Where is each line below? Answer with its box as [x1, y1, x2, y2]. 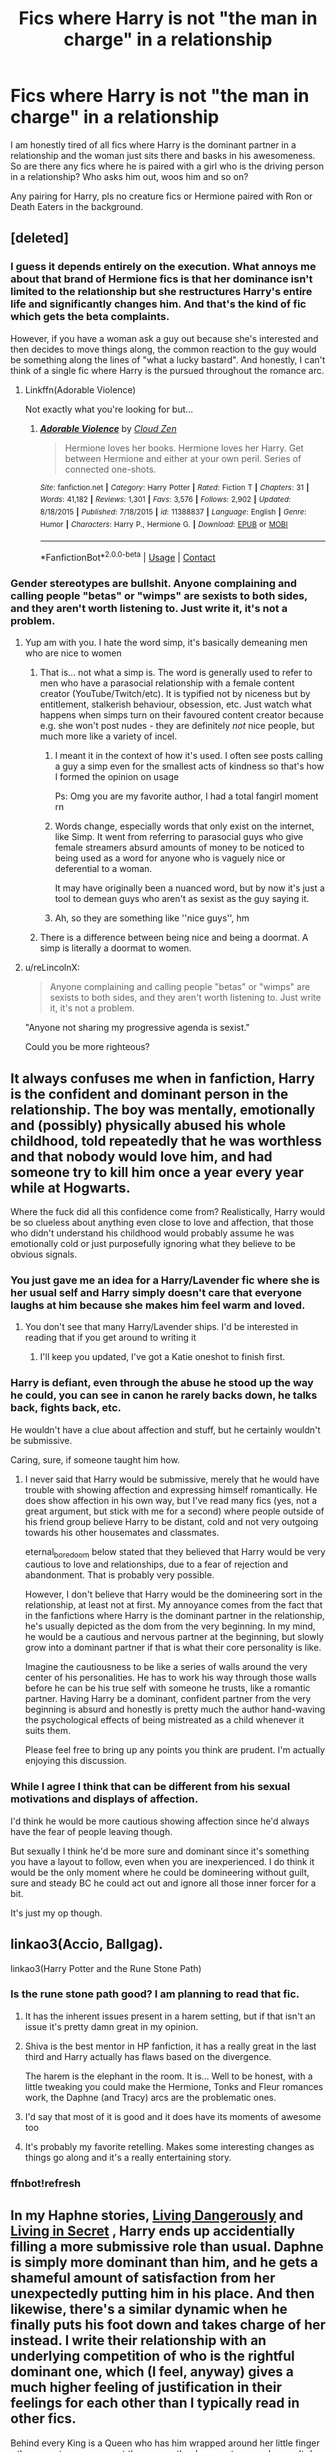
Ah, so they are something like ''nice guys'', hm [54, 912, 250, 924]
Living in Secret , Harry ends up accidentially [10, 2223, 296, 2240]
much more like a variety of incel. [39, 730, 178, 742]
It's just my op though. [10, 1907, 103, 1919]
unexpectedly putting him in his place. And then [10, 2285, 315, 2302]
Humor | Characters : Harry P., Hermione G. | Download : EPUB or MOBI [39, 519, 288, 529]
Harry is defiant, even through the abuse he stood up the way [10, 1376, 314, 1390]
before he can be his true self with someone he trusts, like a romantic [24, 1682, 311, 1694]
